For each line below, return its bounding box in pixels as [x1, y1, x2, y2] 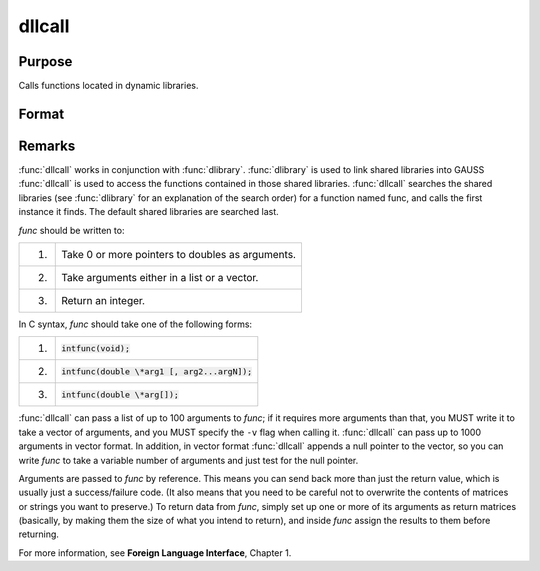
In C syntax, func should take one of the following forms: [18, 318, 253, 330]
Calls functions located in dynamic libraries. [18, 80, 199, 92]
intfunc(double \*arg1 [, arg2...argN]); [61, 366, 253, 377]
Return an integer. [61, 293, 145, 307]
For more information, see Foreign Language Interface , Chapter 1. [18, 546, 292, 559]
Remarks [18, 137, 76, 154]
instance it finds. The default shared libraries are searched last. [18, 206, 279, 218]
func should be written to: [18, 224, 125, 236]
